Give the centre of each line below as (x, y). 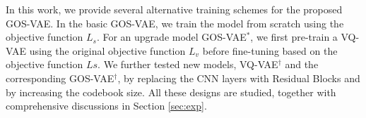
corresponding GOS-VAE (60, 78)
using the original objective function (107, 50)
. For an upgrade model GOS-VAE (171, 37)
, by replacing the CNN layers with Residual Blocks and (239, 78)
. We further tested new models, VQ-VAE (188, 64)
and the (302, 64)
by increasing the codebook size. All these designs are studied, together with (171, 92)
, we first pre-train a (294, 37)
